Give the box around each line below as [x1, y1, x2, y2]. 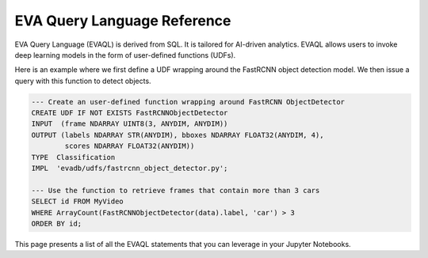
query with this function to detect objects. [14, 76, 151, 85]
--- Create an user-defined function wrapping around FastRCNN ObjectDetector [31, 97, 345, 106]
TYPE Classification [31, 153, 116, 161]
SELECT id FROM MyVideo [31, 197, 124, 206]
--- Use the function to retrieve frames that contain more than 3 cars [31, 186, 320, 195]
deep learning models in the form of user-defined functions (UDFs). [14, 50, 236, 59]
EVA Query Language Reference [14, 12, 231, 29]
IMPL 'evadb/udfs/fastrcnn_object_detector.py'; [31, 164, 228, 173]
